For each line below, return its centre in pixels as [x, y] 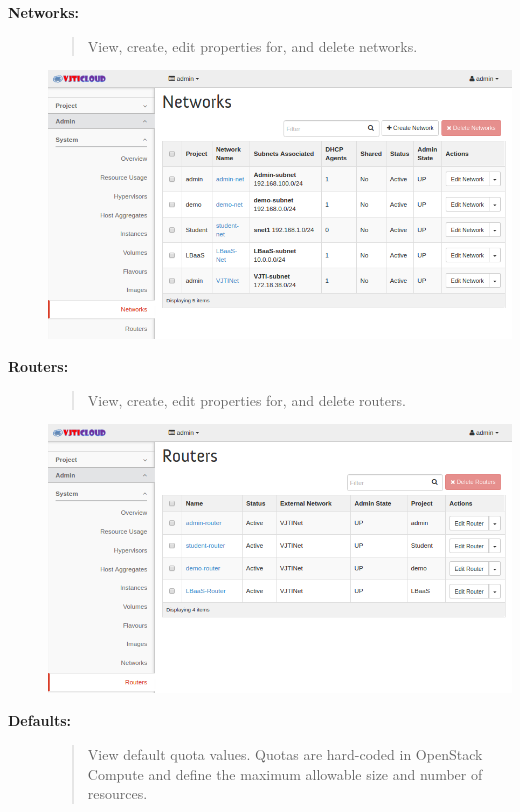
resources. [117, 793]
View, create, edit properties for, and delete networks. [252, 45]
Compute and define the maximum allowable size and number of [285, 773]
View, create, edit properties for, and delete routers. [246, 399]
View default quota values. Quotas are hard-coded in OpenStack [285, 753]
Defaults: [39, 720]
